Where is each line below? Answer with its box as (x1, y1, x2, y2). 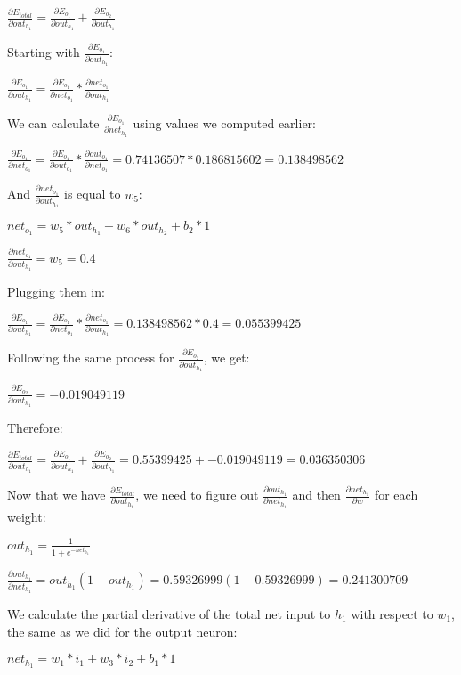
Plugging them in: (7, 281, 105, 300)
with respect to (351, 604, 433, 622)
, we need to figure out (135, 485, 259, 504)
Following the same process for (7, 348, 174, 367)
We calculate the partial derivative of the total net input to (7, 604, 331, 622)
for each (374, 485, 418, 504)
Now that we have (7, 485, 106, 504)
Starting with (7, 43, 80, 61)
